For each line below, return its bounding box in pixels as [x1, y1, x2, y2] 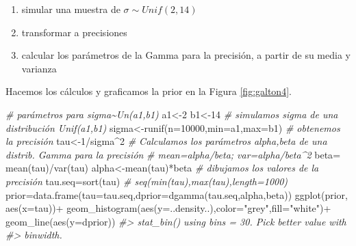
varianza [21, 61, 57, 75]
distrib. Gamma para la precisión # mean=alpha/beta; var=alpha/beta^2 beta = [5, 147, 341, 161]
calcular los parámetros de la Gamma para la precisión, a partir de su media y [21, 48, 351, 62]
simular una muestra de [21, 2, 120, 16]
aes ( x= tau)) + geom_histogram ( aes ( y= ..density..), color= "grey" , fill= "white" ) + [5, 201, 331, 215]
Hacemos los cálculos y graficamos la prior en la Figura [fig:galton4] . [5, 84, 292, 98]
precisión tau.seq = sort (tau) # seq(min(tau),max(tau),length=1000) [5, 174, 288, 188]
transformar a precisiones [21, 25, 127, 39]
